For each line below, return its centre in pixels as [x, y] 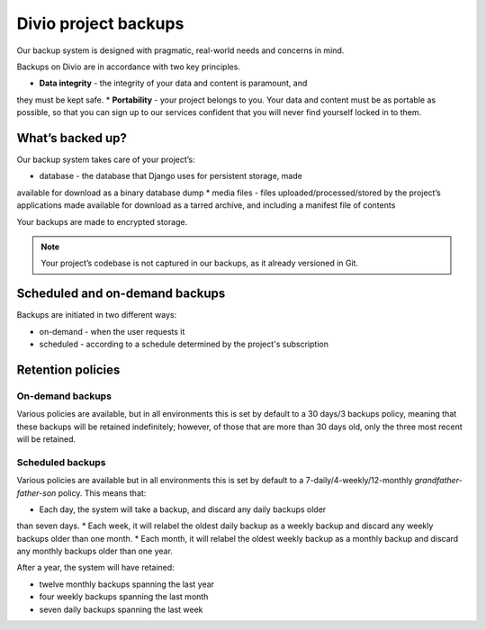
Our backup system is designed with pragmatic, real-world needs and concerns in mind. [180, 50]
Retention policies [68, 369]
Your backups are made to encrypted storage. [102, 221]
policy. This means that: [102, 493]
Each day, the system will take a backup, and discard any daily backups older [183, 509]
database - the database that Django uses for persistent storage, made [171, 176]
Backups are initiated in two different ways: [97, 315]
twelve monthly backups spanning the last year [127, 584]
